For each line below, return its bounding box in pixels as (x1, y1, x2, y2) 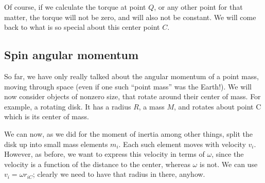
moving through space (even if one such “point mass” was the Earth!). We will (4, 81, 252, 91)
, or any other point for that (154, 2, 243, 12)
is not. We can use (199, 158, 258, 169)
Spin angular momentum (4, 47, 139, 63)
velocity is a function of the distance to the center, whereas (4, 158, 190, 169)
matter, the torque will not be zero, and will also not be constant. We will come (4, 11, 256, 22)
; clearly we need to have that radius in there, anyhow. (32, 169, 205, 179)
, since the (211, 149, 244, 159)
